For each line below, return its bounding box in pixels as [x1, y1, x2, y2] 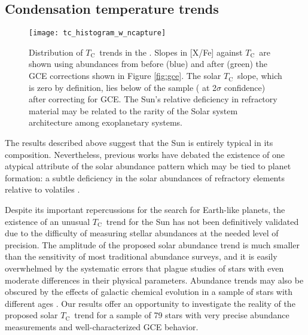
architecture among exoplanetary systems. [29, 116, 182, 129]
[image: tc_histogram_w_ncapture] [29, 29, 166, 38]
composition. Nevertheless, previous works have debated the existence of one [5, 148, 285, 160]
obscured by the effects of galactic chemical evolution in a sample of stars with [5, 285, 293, 298]
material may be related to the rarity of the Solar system [29, 104, 238, 117]
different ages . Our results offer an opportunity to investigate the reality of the [5, 297, 295, 309]
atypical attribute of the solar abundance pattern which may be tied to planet [5, 160, 291, 172]
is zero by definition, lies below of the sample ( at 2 [29, 81, 217, 93]
